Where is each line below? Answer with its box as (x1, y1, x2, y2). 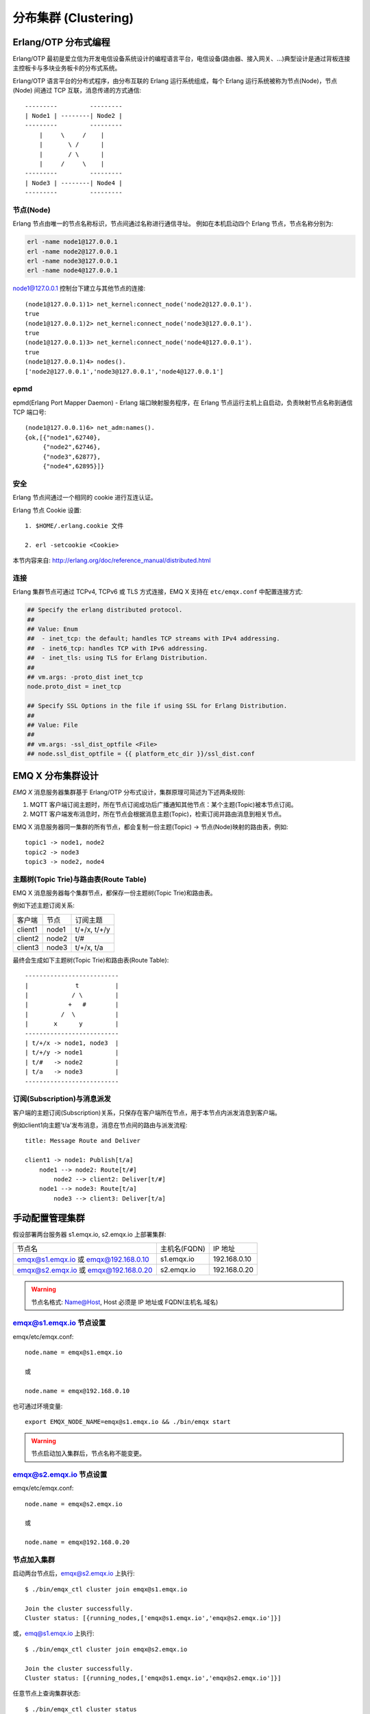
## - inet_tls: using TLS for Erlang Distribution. (27, 654, 208, 662)
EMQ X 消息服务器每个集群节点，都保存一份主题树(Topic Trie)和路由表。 (12, 889, 217, 897)
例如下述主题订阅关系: (12, 902, 75, 910)
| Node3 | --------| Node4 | (25, 179, 123, 186)
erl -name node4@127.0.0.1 (27, 267, 118, 274)
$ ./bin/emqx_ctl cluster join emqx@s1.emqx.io (25, 1585, 188, 1593)
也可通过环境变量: (12, 1402, 63, 1410)
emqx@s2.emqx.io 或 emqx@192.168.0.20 (16, 1266, 153, 1275)
